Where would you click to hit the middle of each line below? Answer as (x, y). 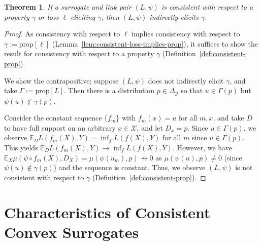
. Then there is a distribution (109, 90)
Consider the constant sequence (53, 118)
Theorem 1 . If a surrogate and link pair (68, 7)
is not (244, 167)
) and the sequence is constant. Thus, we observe (129, 167)
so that (192, 90)
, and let (150, 127)
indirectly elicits (174, 16)
